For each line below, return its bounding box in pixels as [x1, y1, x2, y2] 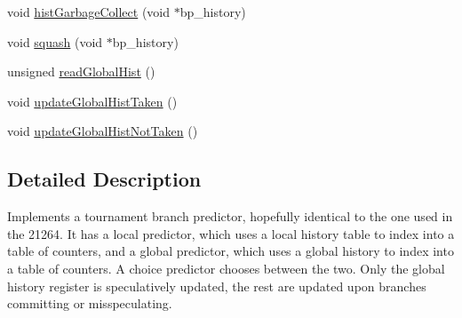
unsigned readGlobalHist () [7, 62, 155, 81]
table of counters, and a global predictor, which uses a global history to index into [7, 242, 454, 260]
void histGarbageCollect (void [7, 3, 171, 20]
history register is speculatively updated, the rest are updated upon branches [7, 276, 426, 295]
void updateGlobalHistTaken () [7, 91, 178, 110]
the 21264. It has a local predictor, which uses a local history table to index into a [7, 224, 455, 242]
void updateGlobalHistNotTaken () [7, 122, 198, 140]
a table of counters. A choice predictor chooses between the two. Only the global [7, 258, 445, 277]
